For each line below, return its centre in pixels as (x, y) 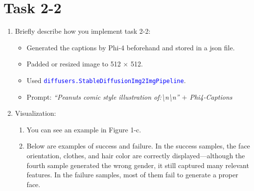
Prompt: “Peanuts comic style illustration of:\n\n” (103, 96)
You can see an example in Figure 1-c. (84, 129)
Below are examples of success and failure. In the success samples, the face (138, 146)
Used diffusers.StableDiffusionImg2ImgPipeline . (106, 80)
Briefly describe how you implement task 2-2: (83, 31)
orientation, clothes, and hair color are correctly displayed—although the (136, 155)
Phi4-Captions (211, 96)
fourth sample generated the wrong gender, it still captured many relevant (138, 165)
